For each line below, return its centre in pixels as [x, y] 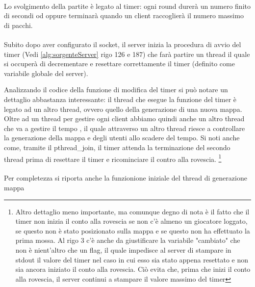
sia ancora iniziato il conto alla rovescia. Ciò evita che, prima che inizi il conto [133, 269]
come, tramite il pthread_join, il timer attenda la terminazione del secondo [117, 147]
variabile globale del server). [46, 73]
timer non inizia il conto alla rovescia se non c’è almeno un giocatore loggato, [131, 221]
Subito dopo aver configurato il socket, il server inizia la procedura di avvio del [123, 44]
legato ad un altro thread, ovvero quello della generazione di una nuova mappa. [123, 109]
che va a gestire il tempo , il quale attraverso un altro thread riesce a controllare [125, 128]
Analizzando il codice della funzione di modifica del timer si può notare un [116, 90]
